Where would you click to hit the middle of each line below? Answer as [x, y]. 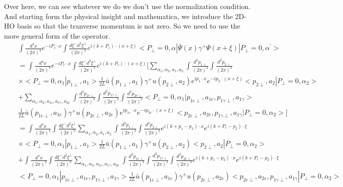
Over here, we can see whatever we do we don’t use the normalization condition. [127, 6]
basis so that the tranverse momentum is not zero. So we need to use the [129, 26]
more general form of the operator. [57, 35]
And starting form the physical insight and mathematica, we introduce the [118, 16]
